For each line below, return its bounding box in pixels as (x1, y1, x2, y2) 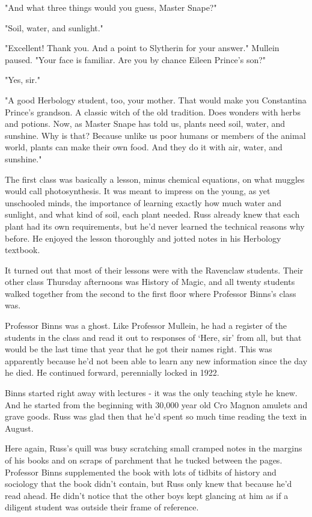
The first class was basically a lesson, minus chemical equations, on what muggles (5, 173, 305, 185)
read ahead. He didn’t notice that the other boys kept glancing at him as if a (5, 489, 289, 501)
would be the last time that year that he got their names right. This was (5, 343, 272, 355)
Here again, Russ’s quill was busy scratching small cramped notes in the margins (5, 442, 302, 454)
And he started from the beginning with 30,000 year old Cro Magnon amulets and (5, 398, 308, 411)
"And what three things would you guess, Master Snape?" (5, 1, 217, 13)
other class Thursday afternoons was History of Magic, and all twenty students (5, 275, 295, 288)
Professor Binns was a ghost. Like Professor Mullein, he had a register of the (5, 319, 287, 332)
